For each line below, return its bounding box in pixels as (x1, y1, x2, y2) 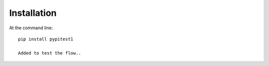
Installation (9, 7, 57, 18)
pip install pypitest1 (18, 36, 74, 42)
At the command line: (9, 25, 53, 31)
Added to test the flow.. (18, 50, 82, 56)
